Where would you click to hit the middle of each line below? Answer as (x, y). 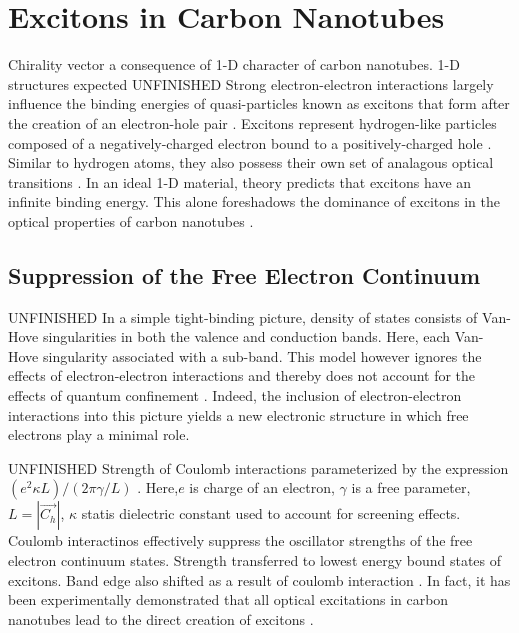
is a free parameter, (411, 487)
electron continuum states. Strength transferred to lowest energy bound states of (255, 560)
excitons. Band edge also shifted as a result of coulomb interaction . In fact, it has (259, 579)
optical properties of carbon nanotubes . (131, 220)
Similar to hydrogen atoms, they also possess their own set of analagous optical (251, 162)
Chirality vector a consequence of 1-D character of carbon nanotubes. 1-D (234, 64)
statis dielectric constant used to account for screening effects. (271, 513)
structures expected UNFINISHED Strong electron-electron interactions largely (251, 83)
